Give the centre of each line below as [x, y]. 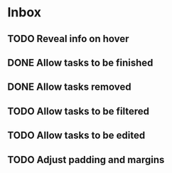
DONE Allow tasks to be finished [80, 62]
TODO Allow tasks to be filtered [79, 111]
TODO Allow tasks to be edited [76, 136]
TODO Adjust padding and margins [86, 160]
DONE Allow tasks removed [69, 87]
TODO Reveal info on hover [68, 39]
